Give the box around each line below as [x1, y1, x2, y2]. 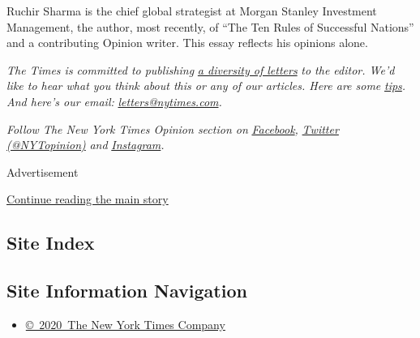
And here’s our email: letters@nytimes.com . [6, 92, 222, 109]
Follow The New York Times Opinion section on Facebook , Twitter [6, 120, 339, 137]
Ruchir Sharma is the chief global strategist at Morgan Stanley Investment [6, 2, 377, 19]
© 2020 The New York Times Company [25, 315, 225, 332]
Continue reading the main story [6, 190, 169, 208]
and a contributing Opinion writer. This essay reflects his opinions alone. [6, 34, 368, 51]
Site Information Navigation [6, 278, 247, 303]
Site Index [6, 230, 95, 255]
